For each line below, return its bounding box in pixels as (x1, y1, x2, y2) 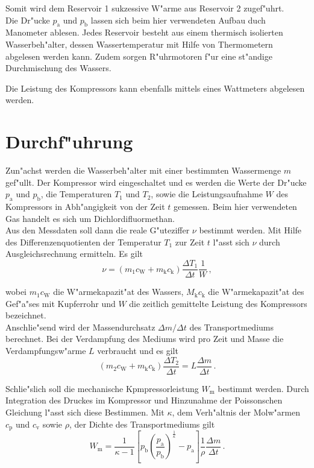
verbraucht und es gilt (97, 344, 178, 357)
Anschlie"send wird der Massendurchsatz (5, 320, 155, 333)
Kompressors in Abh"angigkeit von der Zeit (5, 200, 165, 213)
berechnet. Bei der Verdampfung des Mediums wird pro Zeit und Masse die (5, 332, 284, 345)
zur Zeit (175, 235, 205, 248)
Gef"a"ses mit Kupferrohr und (5, 297, 116, 309)
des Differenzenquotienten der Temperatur (5, 235, 162, 248)
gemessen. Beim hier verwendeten (173, 200, 297, 213)
